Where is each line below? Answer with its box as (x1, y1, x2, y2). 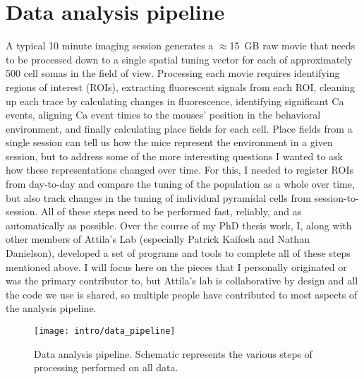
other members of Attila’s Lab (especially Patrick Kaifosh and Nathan (6, 231, 310, 246)
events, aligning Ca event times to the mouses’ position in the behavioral (6, 107, 321, 122)
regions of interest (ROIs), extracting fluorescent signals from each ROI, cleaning (6, 79, 355, 94)
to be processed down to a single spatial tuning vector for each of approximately (6, 52, 353, 66)
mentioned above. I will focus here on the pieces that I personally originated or (6, 259, 347, 274)
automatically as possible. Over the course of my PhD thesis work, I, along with (6, 217, 352, 232)
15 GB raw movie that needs (229, 38, 356, 53)
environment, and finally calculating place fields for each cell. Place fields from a (6, 121, 353, 136)
